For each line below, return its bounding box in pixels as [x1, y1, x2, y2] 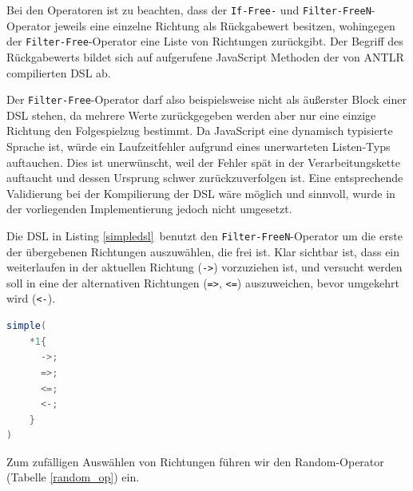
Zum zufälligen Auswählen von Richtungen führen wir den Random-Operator [6, 453, 384, 469]
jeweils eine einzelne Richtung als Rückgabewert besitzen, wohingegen [54, 17, 395, 34]
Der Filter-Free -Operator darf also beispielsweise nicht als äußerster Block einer [6, 91, 407, 108]
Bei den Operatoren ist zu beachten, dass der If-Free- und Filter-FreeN [6, 2, 371, 18]
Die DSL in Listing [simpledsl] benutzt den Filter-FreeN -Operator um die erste [6, 227, 403, 244]
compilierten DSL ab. [6, 64, 111, 81]
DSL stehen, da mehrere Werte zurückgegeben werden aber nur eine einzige [6, 106, 376, 123]
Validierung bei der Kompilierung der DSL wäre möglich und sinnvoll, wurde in [6, 184, 395, 201]
